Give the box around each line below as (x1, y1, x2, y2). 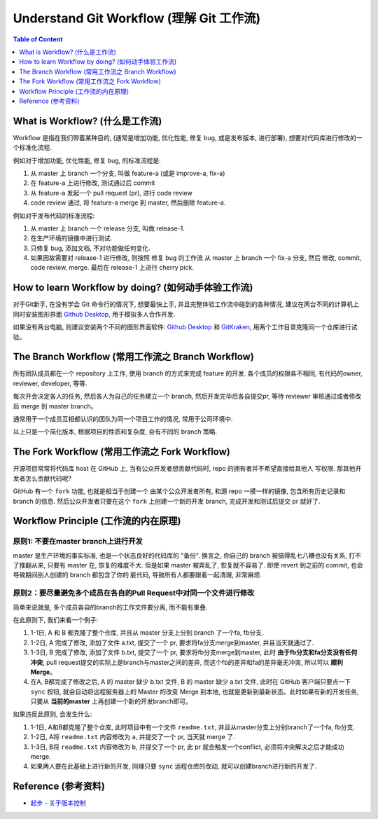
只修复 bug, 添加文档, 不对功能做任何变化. (30, 244, 150, 252)
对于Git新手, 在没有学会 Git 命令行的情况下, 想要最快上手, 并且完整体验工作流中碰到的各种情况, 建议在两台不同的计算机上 (13, 300, 360, 308)
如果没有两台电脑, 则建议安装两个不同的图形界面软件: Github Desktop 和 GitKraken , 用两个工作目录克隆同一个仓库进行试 (13, 323, 358, 331)
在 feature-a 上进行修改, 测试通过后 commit (30, 179, 155, 187)
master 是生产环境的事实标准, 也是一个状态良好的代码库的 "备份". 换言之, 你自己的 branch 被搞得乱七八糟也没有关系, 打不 (13, 551, 362, 560)
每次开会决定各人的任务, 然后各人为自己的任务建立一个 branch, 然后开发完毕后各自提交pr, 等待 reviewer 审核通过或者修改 (13, 392, 362, 401)
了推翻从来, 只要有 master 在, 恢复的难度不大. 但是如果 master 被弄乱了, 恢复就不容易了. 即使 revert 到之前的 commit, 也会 (13, 561, 363, 570)
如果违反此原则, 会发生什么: (13, 710, 92, 718)
